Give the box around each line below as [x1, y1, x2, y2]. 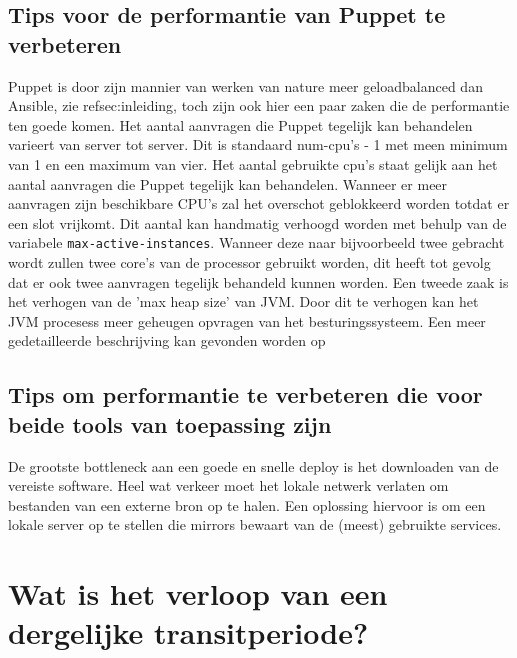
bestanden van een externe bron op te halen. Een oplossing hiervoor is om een [8, 494, 486, 515]
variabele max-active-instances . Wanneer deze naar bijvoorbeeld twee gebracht [8, 232, 505, 253]
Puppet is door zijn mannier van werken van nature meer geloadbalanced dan [8, 75, 483, 96]
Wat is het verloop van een [8, 573, 388, 614]
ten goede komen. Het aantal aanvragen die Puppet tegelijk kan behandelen [8, 114, 473, 135]
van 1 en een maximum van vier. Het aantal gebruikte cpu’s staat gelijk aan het [8, 153, 498, 174]
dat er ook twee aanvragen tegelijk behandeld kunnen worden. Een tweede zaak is [8, 271, 509, 292]
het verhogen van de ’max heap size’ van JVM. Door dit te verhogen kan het [8, 291, 479, 312]
